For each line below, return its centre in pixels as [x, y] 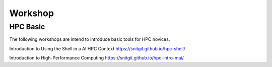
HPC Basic [27, 27]
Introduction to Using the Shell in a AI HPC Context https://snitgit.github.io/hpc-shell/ [97, 48]
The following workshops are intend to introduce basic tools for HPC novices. [90, 39]
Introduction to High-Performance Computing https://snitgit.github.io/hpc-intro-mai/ [96, 58]
